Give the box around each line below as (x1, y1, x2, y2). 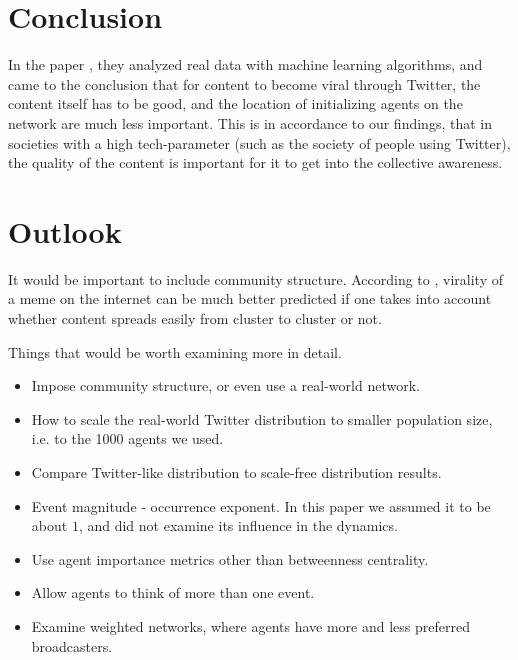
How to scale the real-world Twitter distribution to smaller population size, (31, 408, 493, 429)
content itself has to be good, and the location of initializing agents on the (8, 93, 463, 114)
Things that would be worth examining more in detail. (8, 341, 342, 362)
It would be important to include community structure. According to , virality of (8, 268, 503, 289)
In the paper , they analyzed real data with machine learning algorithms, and (8, 54, 483, 75)
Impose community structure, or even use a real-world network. (31, 375, 420, 396)
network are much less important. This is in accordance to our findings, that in (8, 112, 492, 133)
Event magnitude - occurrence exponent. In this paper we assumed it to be (31, 495, 491, 516)
